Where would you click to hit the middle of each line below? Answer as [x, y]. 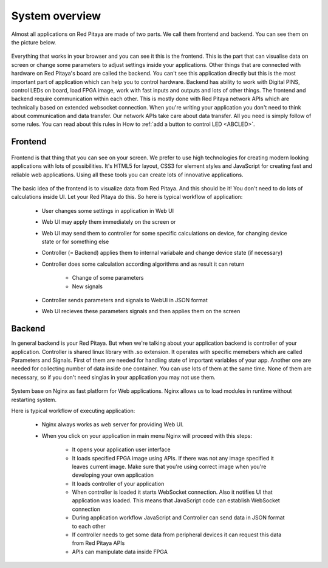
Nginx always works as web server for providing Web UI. [113, 424]
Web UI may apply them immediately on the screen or [109, 222]
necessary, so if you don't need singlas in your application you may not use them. [113, 377]
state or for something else [75, 241]
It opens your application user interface [121, 449]
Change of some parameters [108, 278]
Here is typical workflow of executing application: [73, 410]
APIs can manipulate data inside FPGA [120, 552]
